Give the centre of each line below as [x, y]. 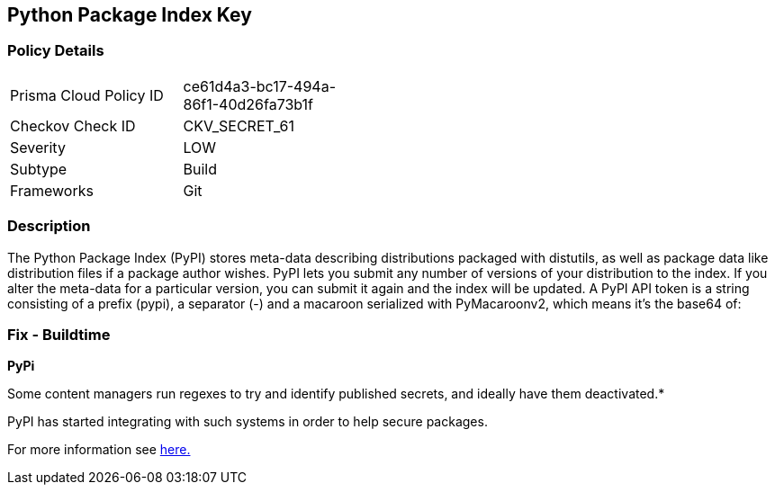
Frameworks [52, 190]
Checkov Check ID [73, 125]
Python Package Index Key [130, 15]
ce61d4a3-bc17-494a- [260, 86]
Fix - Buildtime [59, 334]
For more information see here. [99, 450]
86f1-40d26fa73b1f [248, 104]
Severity [38, 147]
